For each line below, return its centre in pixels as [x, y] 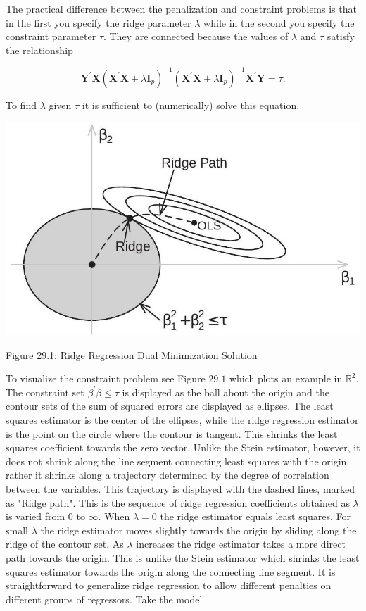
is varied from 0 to [45, 516]
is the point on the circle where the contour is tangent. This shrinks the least [172, 433]
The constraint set [45, 392]
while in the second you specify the [279, 22]
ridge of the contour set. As [65, 544]
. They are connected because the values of [196, 36]
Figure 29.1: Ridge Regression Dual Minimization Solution [132, 354]
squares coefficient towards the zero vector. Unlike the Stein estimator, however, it [183, 447]
